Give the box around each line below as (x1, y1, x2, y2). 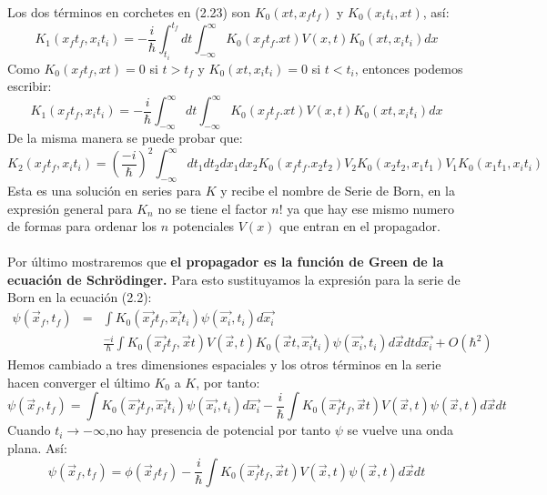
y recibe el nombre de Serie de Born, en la (220, 180, 455, 199)
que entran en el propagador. (279, 217, 441, 236)
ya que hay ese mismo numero (287, 198, 454, 217)
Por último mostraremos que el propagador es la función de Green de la (7, 252, 444, 271)
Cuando (7, 420, 51, 439)
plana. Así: (7, 438, 67, 457)
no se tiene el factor (157, 198, 268, 217)
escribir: (7, 76, 52, 96)
